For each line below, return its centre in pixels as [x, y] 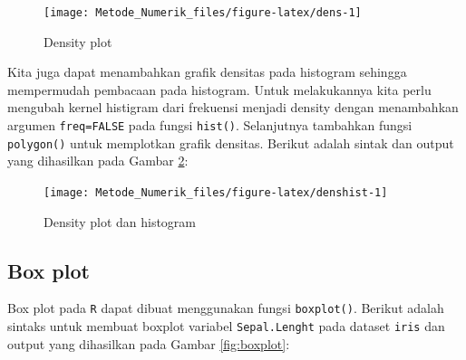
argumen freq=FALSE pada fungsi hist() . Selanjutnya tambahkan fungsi [210, 125]
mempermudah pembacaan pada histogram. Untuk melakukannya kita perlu [219, 89]
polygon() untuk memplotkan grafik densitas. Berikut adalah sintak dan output [231, 142]
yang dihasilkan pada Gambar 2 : [98, 161]
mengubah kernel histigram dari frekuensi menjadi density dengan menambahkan [233, 107]
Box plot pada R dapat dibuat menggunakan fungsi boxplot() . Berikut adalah [226, 308]
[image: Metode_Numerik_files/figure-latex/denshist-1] [216, 192]
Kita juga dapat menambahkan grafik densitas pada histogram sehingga [207, 72]
